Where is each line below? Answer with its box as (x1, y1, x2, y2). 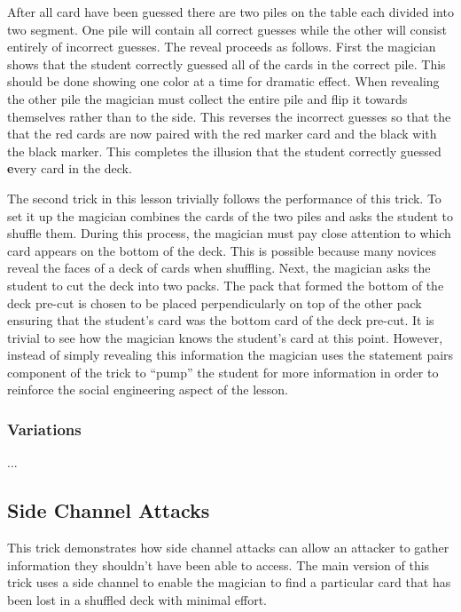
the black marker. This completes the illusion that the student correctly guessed (7, 141, 441, 160)
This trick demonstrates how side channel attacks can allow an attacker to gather (7, 538, 449, 557)
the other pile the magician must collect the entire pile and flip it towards (7, 89, 408, 107)
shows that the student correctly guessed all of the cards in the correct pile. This (7, 54, 446, 73)
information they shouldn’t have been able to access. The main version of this (7, 555, 430, 574)
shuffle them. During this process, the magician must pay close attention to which (7, 224, 451, 242)
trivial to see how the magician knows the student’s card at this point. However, (7, 328, 443, 346)
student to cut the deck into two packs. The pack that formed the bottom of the (7, 275, 444, 294)
